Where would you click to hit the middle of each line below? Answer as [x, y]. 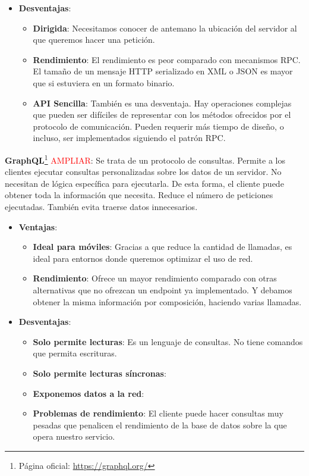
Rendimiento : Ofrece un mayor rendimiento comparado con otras [155, 278]
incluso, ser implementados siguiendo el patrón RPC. [129, 138]
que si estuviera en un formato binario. [104, 82]
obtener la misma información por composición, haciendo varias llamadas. [167, 301]
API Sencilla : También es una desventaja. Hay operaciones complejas [162, 103]
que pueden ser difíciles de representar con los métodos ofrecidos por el [162, 115]
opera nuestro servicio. [74, 436]
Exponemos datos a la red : [89, 393]
